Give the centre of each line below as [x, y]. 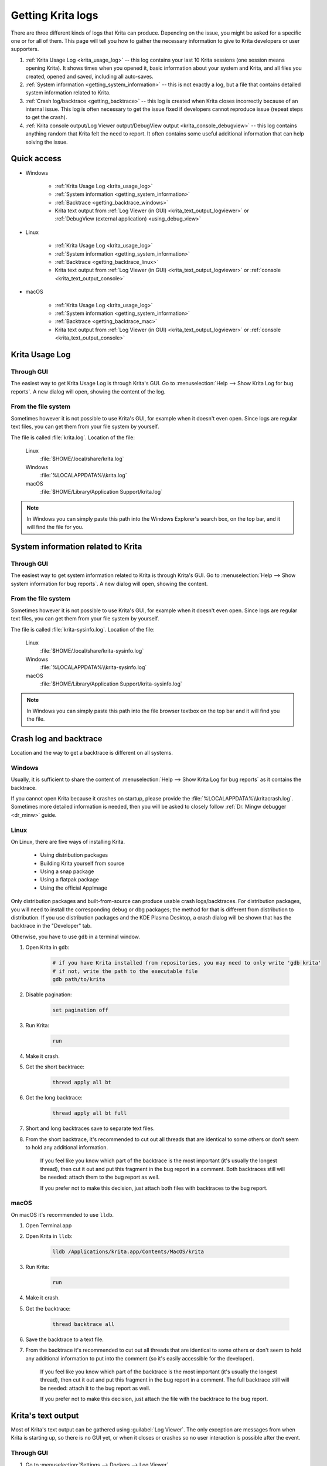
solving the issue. [47, 142]
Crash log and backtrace [57, 739]
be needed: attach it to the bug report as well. [95, 1388]
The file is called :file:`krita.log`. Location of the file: [73, 437]
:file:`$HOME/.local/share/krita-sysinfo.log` [92, 651]
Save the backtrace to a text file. [64, 1339]
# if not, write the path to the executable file [125, 971]
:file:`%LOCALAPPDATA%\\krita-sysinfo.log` [93, 667]
